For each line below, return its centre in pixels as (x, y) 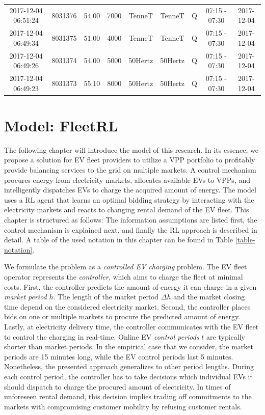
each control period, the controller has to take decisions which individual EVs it (128, 376)
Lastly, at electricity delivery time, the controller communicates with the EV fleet (131, 326)
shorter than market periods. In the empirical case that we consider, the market (129, 347)
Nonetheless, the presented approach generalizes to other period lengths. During (129, 366)
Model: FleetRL (61, 125)
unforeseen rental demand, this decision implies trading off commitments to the (128, 396)
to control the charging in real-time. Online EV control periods (102, 336)
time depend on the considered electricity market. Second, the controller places (127, 306)
